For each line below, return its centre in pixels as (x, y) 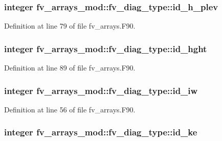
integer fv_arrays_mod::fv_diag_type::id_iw (101, 90)
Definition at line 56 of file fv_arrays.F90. (70, 109)
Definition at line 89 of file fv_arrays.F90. (70, 68)
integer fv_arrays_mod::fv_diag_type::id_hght (106, 48)
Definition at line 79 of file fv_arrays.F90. (70, 26)
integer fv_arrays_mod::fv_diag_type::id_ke (101, 132)
